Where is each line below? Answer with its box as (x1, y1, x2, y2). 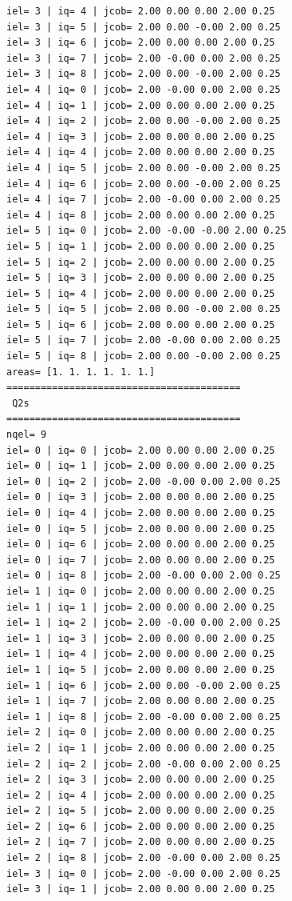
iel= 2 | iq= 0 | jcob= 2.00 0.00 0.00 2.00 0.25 (6, 727, 275, 739)
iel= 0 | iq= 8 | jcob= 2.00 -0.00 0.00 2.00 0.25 (6, 570, 281, 582)
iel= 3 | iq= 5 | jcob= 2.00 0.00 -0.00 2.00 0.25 (6, 21, 281, 33)
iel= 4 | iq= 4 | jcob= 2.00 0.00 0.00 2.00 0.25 (6, 146, 275, 158)
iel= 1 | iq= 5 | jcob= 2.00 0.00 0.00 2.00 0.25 (6, 663, 275, 675)
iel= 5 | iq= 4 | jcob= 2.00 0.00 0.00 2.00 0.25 (6, 287, 275, 299)
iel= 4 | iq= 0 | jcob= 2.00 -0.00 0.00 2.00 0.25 (6, 83, 281, 95)
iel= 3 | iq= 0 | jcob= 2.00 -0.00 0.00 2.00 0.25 (6, 867, 281, 879)
